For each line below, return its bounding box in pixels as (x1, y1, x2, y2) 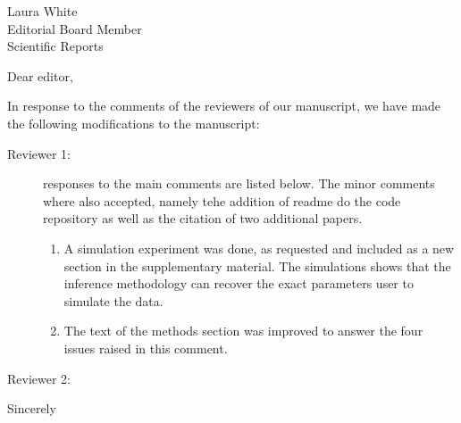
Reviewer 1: (7, 144, 71, 162)
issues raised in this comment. (63, 338, 228, 357)
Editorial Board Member (7, 19, 142, 37)
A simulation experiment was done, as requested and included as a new (63, 238, 455, 257)
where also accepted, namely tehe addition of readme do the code (43, 191, 401, 210)
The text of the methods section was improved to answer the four (63, 321, 423, 340)
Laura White (7, 2, 78, 20)
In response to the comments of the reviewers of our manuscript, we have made (7, 96, 441, 115)
